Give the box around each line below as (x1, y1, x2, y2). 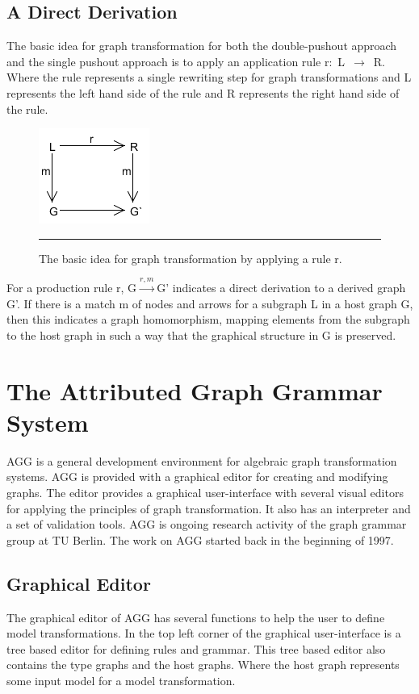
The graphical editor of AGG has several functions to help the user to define (6, 608, 385, 625)
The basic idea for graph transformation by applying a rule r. (39, 249, 342, 266)
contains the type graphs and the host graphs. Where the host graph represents (6, 656, 400, 673)
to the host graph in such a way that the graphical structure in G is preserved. (6, 326, 396, 343)
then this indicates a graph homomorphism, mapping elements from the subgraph (6, 311, 410, 328)
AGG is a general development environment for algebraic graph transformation (6, 452, 397, 469)
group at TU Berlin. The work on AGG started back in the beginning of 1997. (6, 531, 394, 548)
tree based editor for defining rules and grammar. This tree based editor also (6, 640, 386, 657)
